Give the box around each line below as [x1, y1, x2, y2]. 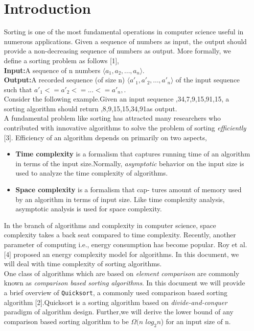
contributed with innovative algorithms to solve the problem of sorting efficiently [4, 123, 246, 133]
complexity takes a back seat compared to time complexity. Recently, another [4, 229, 236, 240]
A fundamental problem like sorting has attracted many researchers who [4, 113, 221, 123]
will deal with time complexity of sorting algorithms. [4, 258, 162, 269]
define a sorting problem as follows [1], [4, 55, 119, 65]
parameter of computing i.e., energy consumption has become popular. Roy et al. [4, 239, 247, 249]
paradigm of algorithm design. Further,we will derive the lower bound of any [4, 306, 233, 317]
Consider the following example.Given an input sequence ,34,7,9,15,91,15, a [4, 94, 229, 104]
